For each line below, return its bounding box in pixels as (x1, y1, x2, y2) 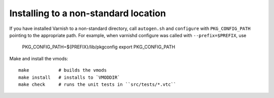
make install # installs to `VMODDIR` (18, 74, 120, 80)
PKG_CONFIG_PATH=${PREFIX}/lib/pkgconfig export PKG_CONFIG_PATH (22, 44, 175, 50)
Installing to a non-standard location (9, 8, 166, 19)
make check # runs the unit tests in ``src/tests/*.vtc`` (18, 81, 177, 87)
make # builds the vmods (18, 68, 107, 73)
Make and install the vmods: (9, 55, 68, 61)
